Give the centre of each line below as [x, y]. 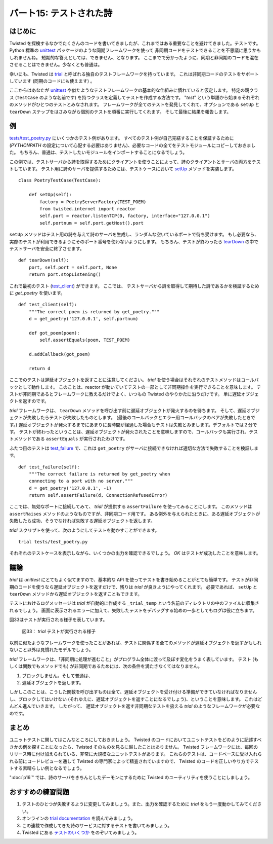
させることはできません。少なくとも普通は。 [56, 65]
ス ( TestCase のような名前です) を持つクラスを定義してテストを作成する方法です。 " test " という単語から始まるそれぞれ [134, 97]
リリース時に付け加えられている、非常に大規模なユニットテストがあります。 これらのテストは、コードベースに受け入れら [136, 754]
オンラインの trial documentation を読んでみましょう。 [79, 818]
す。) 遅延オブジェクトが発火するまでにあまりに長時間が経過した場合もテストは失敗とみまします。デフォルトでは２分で [133, 425]
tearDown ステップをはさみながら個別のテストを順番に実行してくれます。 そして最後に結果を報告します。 [120, 112]
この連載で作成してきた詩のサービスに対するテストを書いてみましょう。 [97, 825]
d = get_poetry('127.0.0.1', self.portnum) [83, 319]
